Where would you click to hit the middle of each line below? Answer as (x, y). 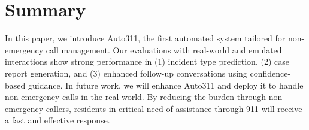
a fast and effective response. (57, 120)
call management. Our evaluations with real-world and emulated (164, 49)
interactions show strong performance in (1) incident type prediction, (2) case (147, 61)
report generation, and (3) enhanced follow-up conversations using (126, 73)
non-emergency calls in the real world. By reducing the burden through (136, 97)
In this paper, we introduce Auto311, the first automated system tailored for (145, 38)
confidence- (270, 73)
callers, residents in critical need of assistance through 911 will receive (174, 108)
